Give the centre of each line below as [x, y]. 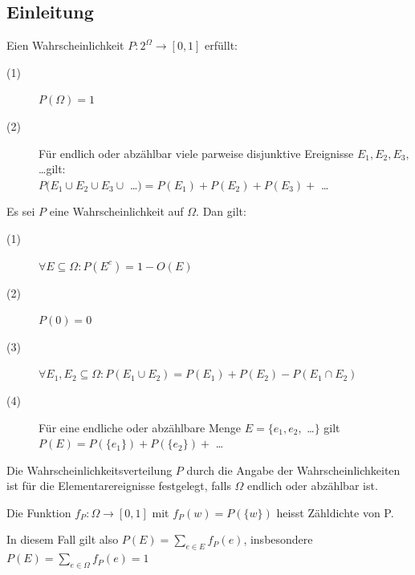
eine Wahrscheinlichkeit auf [116, 211]
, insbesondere [278, 539]
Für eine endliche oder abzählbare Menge [140, 427]
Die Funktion [39, 512]
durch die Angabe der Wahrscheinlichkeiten [293, 470]
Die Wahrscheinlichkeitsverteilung [90, 470]
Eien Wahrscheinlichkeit [65, 45]
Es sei [21, 211]
